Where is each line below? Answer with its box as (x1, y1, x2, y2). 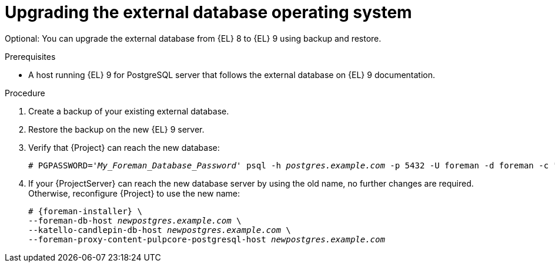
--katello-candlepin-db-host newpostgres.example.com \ (28, 225, 291, 235)
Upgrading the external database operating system (5, 2, 412, 22)
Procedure (5, 87, 45, 98)
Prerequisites (5, 51, 56, 62)
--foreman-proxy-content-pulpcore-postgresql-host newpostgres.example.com (28, 234, 385, 244)
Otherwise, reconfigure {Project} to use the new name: (28, 188, 240, 198)
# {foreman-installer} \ (28, 206, 142, 216)
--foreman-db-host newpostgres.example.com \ (28, 215, 242, 225)
